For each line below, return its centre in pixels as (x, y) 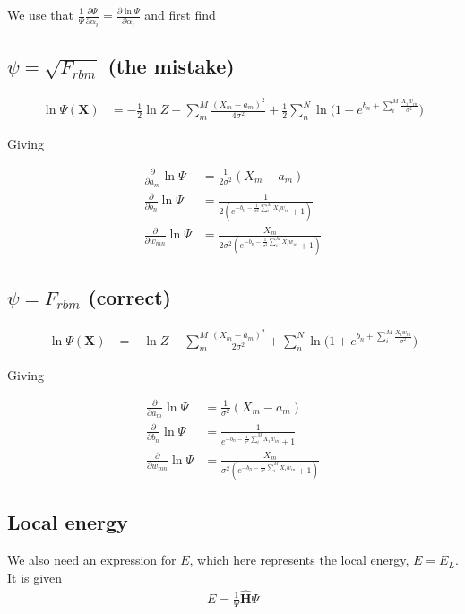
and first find (180, 14)
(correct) (129, 297)
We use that (40, 14)
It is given (35, 577)
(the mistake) (171, 66)
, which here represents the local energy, (299, 560)
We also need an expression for (92, 560)
